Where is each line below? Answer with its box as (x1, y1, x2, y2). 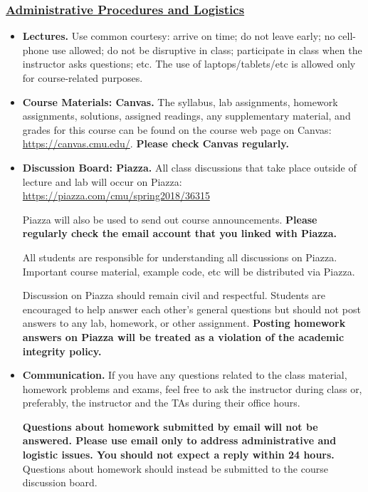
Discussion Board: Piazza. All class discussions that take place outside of (22, 159, 357, 174)
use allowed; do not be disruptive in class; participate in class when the (52, 42, 362, 57)
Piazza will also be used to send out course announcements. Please (22, 211, 317, 226)
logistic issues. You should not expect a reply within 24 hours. (22, 447, 335, 462)
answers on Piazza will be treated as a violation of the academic (22, 329, 345, 344)
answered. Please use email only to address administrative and (22, 433, 337, 448)
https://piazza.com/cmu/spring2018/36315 (22, 188, 210, 203)
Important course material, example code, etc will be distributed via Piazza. (22, 263, 355, 278)
